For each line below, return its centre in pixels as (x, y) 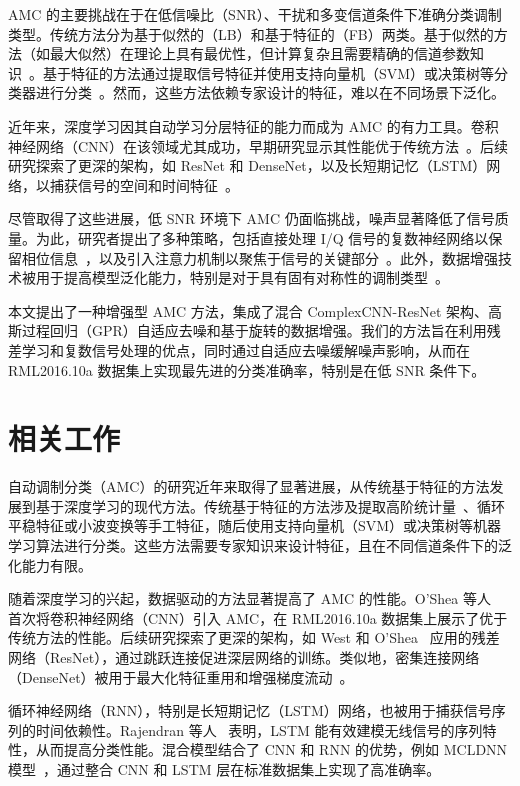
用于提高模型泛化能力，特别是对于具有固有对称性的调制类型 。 (242, 277)
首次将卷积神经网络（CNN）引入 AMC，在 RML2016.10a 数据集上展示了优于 (258, 617)
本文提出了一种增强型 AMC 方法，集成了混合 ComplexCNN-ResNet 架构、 (248, 310)
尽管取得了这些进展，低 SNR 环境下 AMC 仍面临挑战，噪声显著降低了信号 (251, 218)
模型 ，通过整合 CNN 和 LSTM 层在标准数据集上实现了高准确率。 (224, 768)
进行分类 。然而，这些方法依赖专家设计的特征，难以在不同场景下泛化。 (270, 92)
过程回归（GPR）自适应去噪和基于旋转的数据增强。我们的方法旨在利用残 (261, 330)
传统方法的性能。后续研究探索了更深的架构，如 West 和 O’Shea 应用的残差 (254, 637)
